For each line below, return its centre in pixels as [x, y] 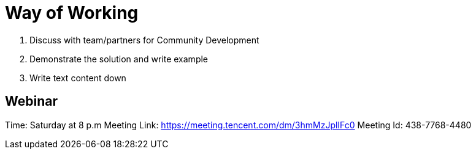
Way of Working [72, 13]
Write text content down [78, 78]
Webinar [31, 101]
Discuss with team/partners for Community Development [144, 40]
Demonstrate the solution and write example [119, 59]
